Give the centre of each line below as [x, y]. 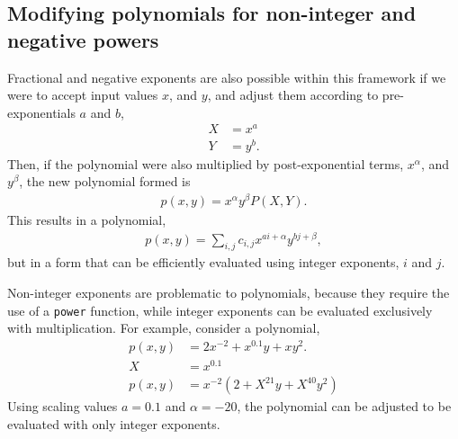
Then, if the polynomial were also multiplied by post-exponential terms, [206, 163]
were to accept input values [83, 95]
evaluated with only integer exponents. [114, 423]
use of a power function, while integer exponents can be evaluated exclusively [220, 310]
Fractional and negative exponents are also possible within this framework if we [227, 77]
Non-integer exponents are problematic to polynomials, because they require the [229, 292]
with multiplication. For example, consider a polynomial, [164, 328]
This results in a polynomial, [87, 219]
